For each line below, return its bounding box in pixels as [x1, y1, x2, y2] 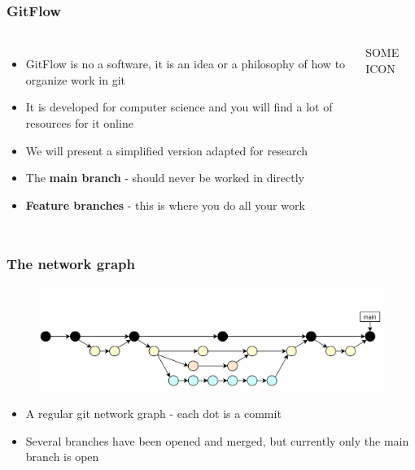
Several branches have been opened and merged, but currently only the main [25, 432, 409, 449]
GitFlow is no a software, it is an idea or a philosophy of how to [25, 55, 346, 72]
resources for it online [25, 115, 133, 131]
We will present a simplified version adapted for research [25, 141, 308, 159]
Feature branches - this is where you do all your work [25, 196, 305, 213]
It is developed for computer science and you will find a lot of [25, 98, 333, 115]
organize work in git [25, 71, 125, 88]
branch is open [25, 448, 99, 465]
